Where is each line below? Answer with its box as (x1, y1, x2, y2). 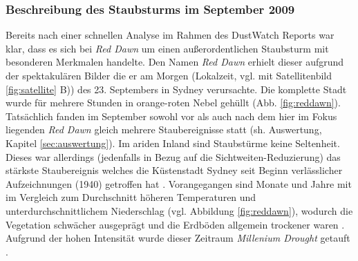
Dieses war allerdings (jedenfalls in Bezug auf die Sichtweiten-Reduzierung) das (6, 149, 341, 164)
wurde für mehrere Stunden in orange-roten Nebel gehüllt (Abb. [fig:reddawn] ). (6, 95, 341, 110)
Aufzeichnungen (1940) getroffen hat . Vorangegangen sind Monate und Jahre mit (6, 176, 352, 191)
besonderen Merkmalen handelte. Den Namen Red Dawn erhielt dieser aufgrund (6, 55, 344, 69)
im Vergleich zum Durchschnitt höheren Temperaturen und (6, 190, 256, 204)
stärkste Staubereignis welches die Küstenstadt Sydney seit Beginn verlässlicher (6, 163, 343, 177)
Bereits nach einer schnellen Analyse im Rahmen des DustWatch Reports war (6, 28, 335, 42)
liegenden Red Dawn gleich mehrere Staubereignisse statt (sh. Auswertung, (6, 122, 322, 137)
